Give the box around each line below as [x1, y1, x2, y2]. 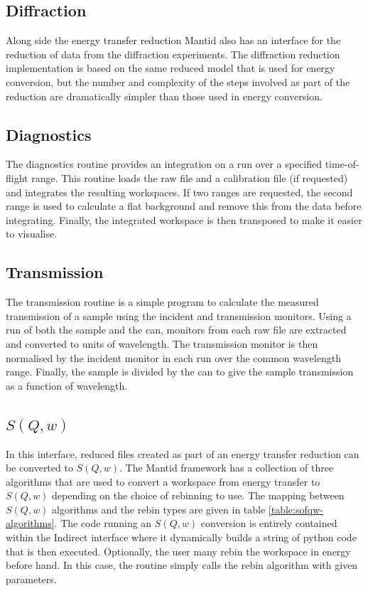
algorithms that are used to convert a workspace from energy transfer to [6, 474, 320, 489]
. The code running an [54, 516, 152, 531]
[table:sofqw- [268, 501, 323, 516]
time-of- [325, 156, 359, 171]
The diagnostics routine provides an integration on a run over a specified [6, 156, 323, 171]
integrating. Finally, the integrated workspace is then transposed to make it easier [6, 212, 362, 227]
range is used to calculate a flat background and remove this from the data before [6, 198, 362, 213]
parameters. [6, 571, 57, 586]
